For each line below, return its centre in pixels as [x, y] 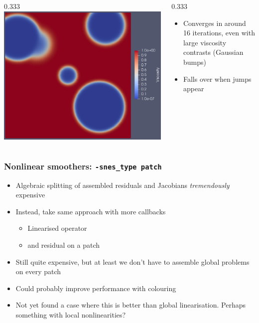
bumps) [194, 62]
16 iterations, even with [219, 33]
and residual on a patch [64, 244]
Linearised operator [57, 228]
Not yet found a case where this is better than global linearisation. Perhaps [130, 305]
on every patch [38, 271]
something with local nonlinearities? [71, 314]
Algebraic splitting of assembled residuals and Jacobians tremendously [123, 185]
